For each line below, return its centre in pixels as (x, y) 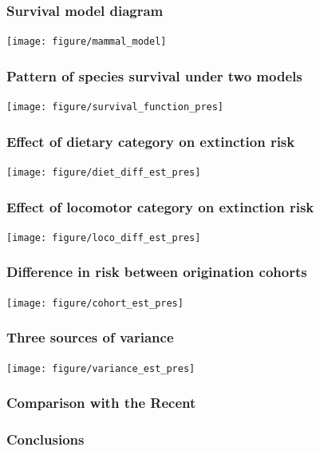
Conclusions (45, 439)
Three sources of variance (90, 337)
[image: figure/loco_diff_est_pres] (104, 237)
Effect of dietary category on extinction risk (151, 141)
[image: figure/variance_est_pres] (101, 368)
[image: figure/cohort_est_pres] (95, 303)
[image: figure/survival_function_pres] (115, 107)
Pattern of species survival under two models (154, 75)
